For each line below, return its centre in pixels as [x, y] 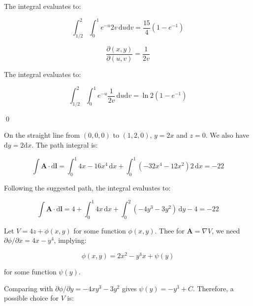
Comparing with [29, 288]
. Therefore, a [213, 288]
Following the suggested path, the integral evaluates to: [87, 187]
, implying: [70, 240]
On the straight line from [42, 135]
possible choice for [32, 298]
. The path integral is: [65, 145]
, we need [226, 230]
